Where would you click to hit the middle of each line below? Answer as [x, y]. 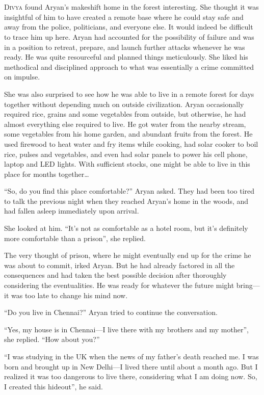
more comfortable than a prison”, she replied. [75, 238]
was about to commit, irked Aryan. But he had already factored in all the [120, 265]
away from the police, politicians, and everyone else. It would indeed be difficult [129, 27]
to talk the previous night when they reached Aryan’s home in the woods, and [126, 201]
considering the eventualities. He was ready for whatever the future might [119, 285]
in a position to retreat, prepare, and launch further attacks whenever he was [125, 47]
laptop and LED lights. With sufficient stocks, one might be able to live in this [127, 164]
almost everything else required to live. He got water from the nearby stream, [125, 124]
